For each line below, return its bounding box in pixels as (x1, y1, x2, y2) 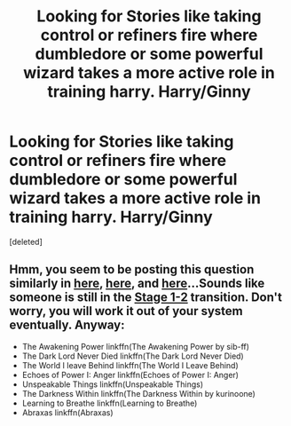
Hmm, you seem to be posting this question (9, 262, 255, 277)
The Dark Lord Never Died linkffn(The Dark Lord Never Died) (21, 351, 244, 361)
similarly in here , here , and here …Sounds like (9, 276, 265, 291)
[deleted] (9, 236, 43, 247)
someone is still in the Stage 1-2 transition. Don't (9, 290, 282, 305)
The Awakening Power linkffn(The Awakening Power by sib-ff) (21, 341, 250, 351)
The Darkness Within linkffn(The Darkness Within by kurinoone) (21, 388, 256, 398)
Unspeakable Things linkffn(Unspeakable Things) (21, 379, 204, 390)
